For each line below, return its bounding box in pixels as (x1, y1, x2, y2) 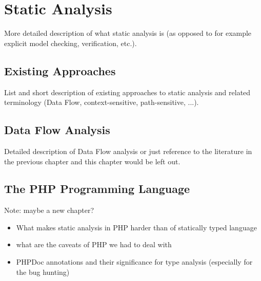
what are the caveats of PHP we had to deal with (16, 239, 172, 250)
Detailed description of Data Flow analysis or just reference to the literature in (4, 145, 252, 156)
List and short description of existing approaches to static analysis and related (4, 87, 251, 97)
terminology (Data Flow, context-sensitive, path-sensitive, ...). (4, 97, 199, 107)
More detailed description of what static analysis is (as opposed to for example (4, 28, 252, 38)
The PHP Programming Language (4, 181, 190, 197)
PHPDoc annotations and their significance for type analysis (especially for (16, 256, 253, 267)
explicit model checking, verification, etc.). (4, 37, 137, 48)
